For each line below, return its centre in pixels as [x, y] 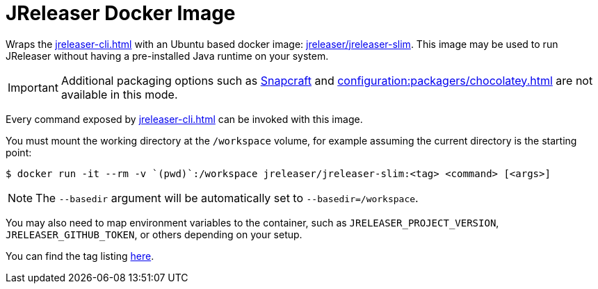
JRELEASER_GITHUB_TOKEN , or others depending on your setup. [154, 234]
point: [19, 152]
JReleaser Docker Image [121, 13]
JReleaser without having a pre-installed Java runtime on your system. [167, 56]
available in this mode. [119, 94]
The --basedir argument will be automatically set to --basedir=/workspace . [227, 198]
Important [33, 87]
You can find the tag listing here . [80, 256]
